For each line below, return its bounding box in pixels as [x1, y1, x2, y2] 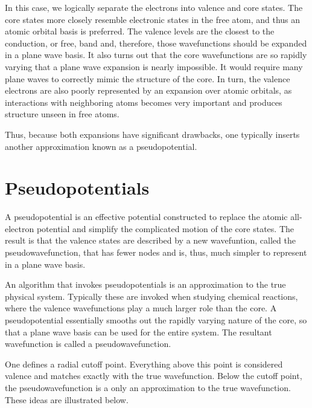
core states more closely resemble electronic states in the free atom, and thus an [5, 13, 301, 25]
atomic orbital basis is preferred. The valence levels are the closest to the [5, 25, 275, 37]
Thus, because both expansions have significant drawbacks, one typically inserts [5, 128, 300, 140]
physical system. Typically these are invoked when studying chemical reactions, [5, 290, 298, 302]
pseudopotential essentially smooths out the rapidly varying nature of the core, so [5, 314, 307, 326]
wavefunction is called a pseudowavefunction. [5, 337, 171, 350]
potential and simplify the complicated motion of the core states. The [36, 222, 294, 235]
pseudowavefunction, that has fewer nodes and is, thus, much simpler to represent [5, 246, 307, 259]
